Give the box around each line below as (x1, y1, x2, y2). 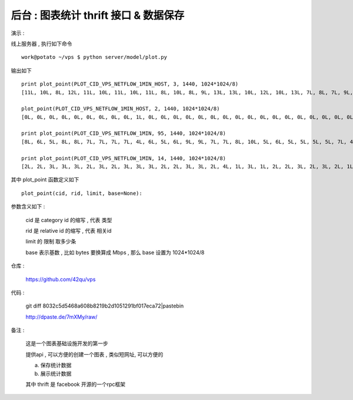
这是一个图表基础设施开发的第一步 (25, 340, 108, 347)
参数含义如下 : (11, 203, 45, 210)
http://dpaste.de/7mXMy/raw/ (25, 313, 98, 320)
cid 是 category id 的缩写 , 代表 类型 (25, 216, 112, 223)
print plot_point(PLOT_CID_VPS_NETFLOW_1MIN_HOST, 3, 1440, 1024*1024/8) (21, 81, 239, 88)
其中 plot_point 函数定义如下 (11, 176, 79, 183)
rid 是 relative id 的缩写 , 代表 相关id (25, 227, 112, 234)
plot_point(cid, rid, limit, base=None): (21, 190, 142, 197)
